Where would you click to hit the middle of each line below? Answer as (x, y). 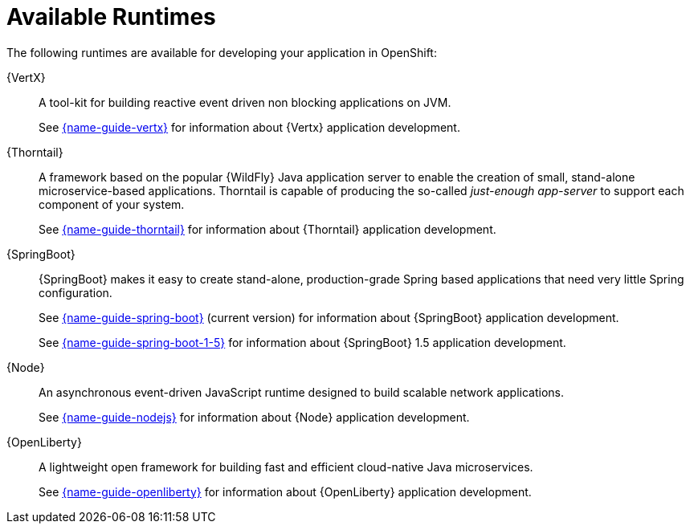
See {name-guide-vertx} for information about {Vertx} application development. (249, 127)
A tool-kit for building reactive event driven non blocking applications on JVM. (245, 102)
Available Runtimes (111, 17)
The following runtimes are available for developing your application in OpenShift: (222, 52)
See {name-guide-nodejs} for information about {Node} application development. (254, 417)
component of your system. (112, 204)
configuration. (76, 292)
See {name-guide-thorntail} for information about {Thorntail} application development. (267, 229)
